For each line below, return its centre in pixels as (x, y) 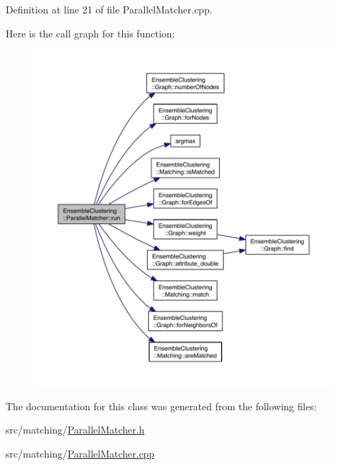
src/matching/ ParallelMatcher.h (75, 430)
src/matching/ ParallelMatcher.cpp (80, 454)
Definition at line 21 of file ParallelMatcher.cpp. (109, 9)
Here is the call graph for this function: (90, 33)
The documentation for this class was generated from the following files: (161, 406)
